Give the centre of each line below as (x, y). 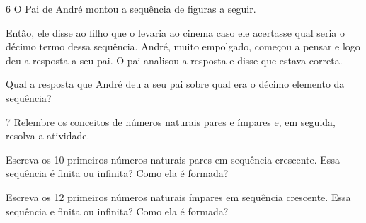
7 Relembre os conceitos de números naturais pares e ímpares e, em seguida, (171, 121)
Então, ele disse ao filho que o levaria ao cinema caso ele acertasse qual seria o (176, 32)
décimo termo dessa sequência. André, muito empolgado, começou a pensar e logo (183, 46)
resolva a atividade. (48, 136)
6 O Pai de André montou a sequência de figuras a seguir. (131, 8)
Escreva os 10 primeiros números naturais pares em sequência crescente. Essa (173, 159)
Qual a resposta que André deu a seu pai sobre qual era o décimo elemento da (175, 84)
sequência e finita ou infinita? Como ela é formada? (117, 211)
